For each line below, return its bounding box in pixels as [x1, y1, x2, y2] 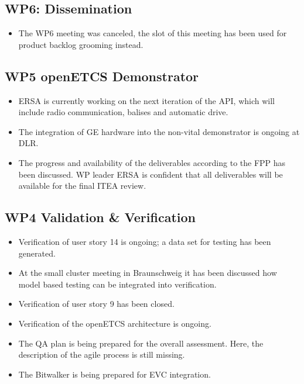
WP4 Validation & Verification [5, 208, 196, 226]
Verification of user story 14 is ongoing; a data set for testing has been [18, 235, 271, 247]
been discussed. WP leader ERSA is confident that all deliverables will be [18, 168, 283, 180]
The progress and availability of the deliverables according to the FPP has [18, 156, 286, 168]
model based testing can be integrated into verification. [18, 278, 217, 290]
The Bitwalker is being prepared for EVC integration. [18, 368, 211, 380]
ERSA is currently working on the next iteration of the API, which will [18, 94, 275, 106]
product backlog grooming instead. [18, 38, 144, 50]
